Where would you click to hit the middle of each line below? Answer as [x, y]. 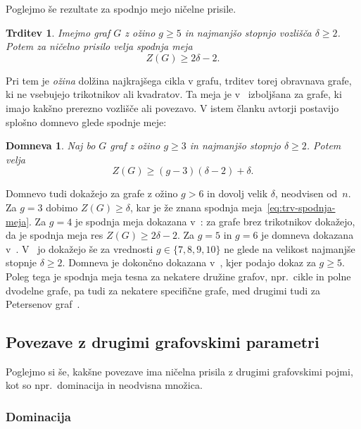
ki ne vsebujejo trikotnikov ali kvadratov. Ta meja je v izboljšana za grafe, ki [174, 94]
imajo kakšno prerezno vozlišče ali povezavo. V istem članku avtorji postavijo [172, 107]
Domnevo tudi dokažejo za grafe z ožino [92, 193]
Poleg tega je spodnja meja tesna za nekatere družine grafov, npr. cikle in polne [178, 276]
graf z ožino [135, 145]
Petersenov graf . [43, 304]
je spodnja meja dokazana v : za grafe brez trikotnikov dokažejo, [215, 221]
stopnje [21, 262]
